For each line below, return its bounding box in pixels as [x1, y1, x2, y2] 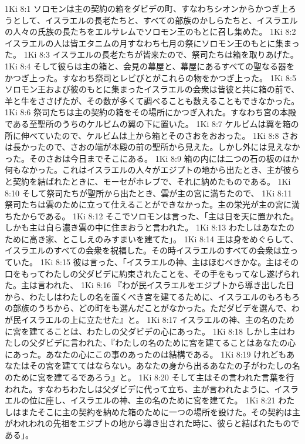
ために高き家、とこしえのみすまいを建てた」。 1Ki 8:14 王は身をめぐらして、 [5, 232, 299, 245]
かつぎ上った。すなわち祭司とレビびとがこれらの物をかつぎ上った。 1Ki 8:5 [5, 71, 296, 84]
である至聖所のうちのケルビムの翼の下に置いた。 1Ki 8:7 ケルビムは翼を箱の [5, 117, 299, 129]
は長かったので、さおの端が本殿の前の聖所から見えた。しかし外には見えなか [5, 141, 300, 153]
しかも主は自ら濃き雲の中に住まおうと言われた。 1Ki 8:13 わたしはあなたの [5, 221, 294, 233]
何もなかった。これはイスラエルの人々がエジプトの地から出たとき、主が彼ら [5, 163, 300, 176]
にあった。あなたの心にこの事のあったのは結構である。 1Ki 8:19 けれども [5, 348, 287, 360]
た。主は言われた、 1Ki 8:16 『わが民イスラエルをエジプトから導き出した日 [5, 279, 294, 291]
